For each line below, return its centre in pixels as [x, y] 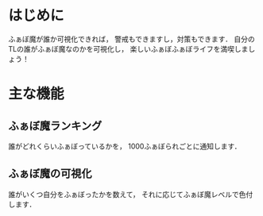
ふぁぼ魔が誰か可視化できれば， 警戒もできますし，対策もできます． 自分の [132, 39]
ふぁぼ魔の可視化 [50, 174]
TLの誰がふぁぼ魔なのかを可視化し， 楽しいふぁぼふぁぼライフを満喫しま [128, 48]
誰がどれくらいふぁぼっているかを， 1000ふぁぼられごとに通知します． [125, 146]
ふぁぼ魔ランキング [55, 126]
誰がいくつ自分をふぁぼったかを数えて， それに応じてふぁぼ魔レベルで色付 [131, 194]
